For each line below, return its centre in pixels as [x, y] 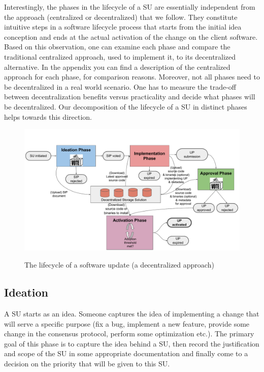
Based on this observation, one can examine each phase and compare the [117, 47]
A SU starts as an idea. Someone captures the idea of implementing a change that [132, 314]
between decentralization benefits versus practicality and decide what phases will [130, 97]
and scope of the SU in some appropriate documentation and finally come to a [126, 353]
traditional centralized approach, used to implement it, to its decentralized [120, 56]
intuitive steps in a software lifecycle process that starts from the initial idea [123, 27]
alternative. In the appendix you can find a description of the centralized [117, 67]
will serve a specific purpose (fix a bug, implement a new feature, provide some [127, 323]
